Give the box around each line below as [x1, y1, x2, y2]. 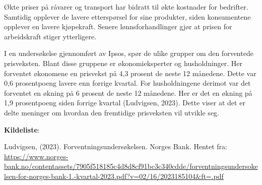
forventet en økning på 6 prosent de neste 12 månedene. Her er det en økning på [4, 87, 252, 98]
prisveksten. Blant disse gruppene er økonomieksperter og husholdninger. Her [4, 57, 243, 68]
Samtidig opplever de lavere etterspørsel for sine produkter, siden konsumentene [4, 11, 251, 22]
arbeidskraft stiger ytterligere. [4, 31, 97, 41]
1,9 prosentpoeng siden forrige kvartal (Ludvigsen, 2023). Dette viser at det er [4, 97, 245, 108]
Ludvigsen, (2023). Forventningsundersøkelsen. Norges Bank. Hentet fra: [4, 141, 227, 152]
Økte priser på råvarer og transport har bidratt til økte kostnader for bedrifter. [4, 2, 248, 12]
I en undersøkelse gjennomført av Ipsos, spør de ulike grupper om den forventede [4, 48, 253, 58]
